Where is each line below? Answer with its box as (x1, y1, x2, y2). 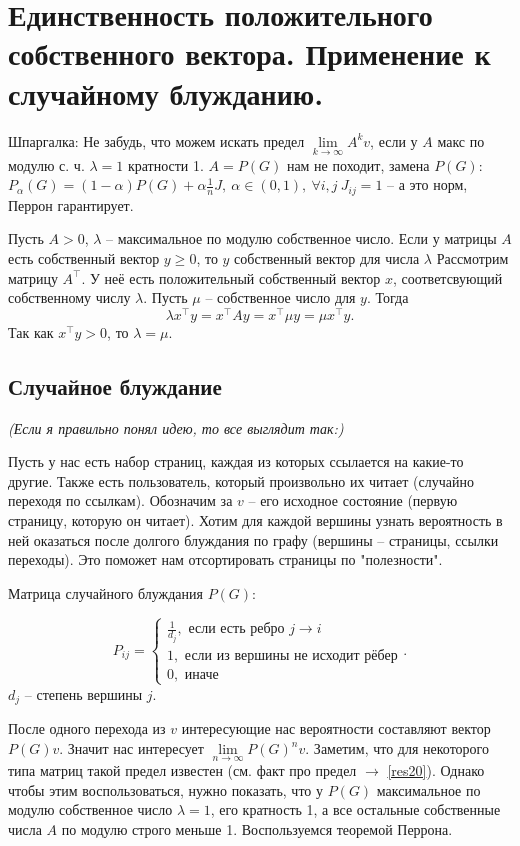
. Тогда (366, 287, 409, 308)
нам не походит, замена (286, 154, 430, 175)
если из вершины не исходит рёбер (184, 648, 398, 663)
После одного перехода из (8, 718, 166, 739)
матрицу (8, 267, 58, 288)
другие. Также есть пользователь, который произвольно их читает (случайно (8, 470, 474, 491)
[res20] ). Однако (387, 760, 485, 781)
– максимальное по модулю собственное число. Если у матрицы (106, 228, 497, 249)
